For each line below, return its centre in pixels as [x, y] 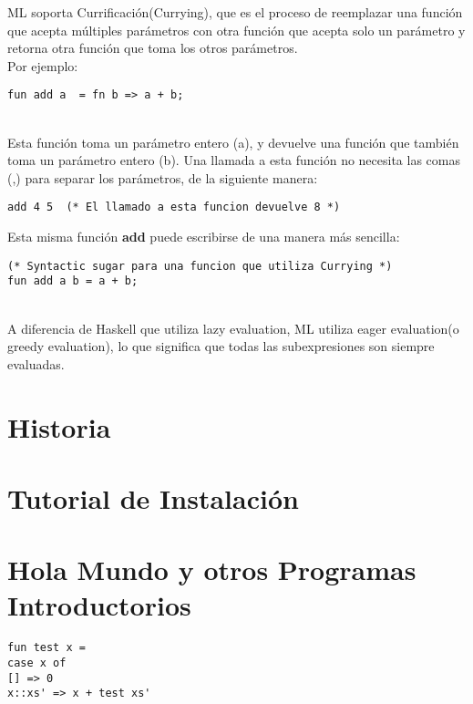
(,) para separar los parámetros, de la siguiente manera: [163, 177]
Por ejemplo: [43, 65]
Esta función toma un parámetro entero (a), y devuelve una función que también [233, 142]
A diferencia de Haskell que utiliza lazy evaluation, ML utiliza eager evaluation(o [233, 328]
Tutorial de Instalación [153, 497]
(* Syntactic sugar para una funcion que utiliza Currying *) [200, 266]
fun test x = [46, 648]
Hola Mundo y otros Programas [212, 569]
